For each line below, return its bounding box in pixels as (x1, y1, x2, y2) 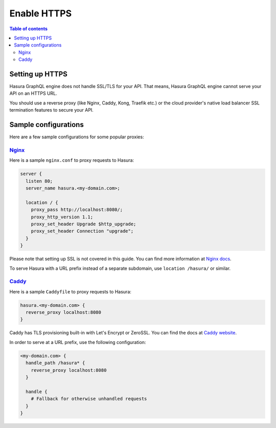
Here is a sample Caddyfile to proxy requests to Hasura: (9, 288, 131, 294)
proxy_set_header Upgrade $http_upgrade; (31, 221, 136, 227)
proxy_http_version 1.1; (31, 214, 94, 220)
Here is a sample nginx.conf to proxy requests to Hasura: (9, 157, 134, 163)
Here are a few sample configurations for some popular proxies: (9, 134, 144, 140)
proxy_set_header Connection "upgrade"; (31, 228, 134, 234)
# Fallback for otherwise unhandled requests (31, 396, 147, 402)
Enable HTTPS (9, 8, 72, 19)
